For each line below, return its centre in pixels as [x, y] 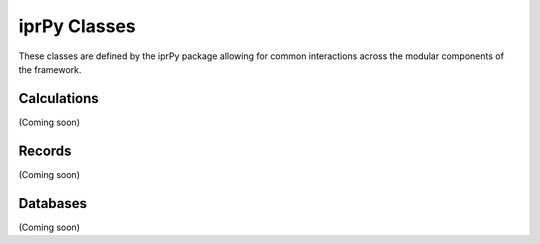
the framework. [50, 69]
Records [45, 150]
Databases [53, 203]
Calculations [58, 98]
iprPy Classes [77, 26]
